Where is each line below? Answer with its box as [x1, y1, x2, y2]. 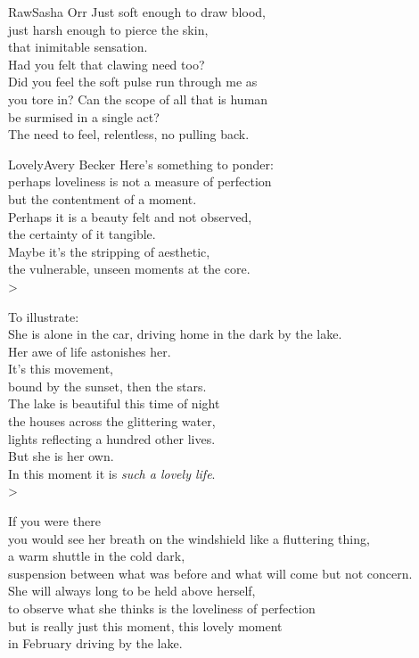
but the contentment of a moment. [8, 189, 197, 208]
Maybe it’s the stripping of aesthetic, [8, 242, 210, 260]
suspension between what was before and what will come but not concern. [8, 563, 413, 582]
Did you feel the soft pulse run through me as [8, 72, 258, 91]
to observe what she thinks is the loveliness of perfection [8, 599, 316, 617]
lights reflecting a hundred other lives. [8, 429, 216, 448]
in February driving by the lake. [8, 634, 183, 653]
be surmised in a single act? [8, 107, 160, 126]
